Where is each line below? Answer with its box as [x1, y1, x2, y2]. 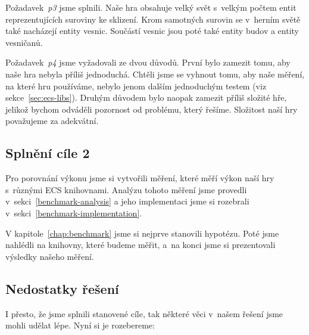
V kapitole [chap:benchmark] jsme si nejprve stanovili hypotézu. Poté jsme [5, 227, 279, 239]
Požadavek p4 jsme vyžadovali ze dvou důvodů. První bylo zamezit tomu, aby [5, 56, 291, 69]
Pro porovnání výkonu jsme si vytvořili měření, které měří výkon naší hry [5, 172, 274, 184]
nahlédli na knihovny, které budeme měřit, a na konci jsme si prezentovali [5, 238, 276, 251]
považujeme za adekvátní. [5, 114, 99, 127]
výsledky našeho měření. [5, 250, 94, 262]
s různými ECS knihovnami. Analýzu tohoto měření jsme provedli [5, 183, 247, 196]
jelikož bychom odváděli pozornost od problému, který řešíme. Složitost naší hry [5, 103, 298, 115]
